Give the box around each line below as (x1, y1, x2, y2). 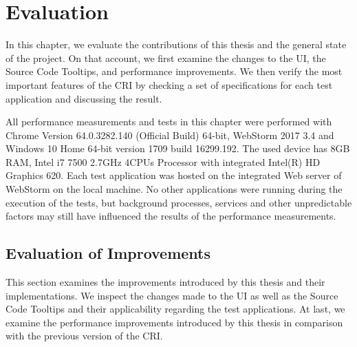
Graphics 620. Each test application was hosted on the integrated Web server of (6, 168, 342, 182)
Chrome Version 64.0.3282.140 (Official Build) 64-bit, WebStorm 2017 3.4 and (6, 127, 334, 142)
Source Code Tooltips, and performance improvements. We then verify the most (6, 64, 343, 78)
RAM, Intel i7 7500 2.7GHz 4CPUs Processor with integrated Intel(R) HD (6, 154, 321, 169)
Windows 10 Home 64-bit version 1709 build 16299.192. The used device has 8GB (6, 141, 350, 156)
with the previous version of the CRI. (6, 328, 163, 343)
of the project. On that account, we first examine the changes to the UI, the (6, 50, 326, 65)
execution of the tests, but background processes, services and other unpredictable (6, 195, 352, 209)
